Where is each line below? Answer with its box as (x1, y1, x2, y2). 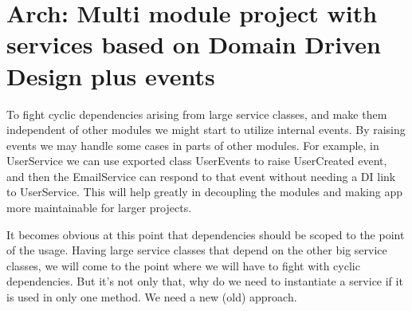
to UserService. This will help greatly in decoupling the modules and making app (6, 183, 402, 200)
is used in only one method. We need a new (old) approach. (6, 289, 297, 305)
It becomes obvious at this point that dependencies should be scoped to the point (6, 226, 405, 242)
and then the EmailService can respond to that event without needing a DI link (6, 167, 396, 184)
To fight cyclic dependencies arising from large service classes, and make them (6, 105, 387, 122)
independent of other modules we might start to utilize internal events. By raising (6, 121, 406, 138)
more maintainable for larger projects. (6, 199, 192, 216)
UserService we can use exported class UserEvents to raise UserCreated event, (6, 152, 387, 169)
